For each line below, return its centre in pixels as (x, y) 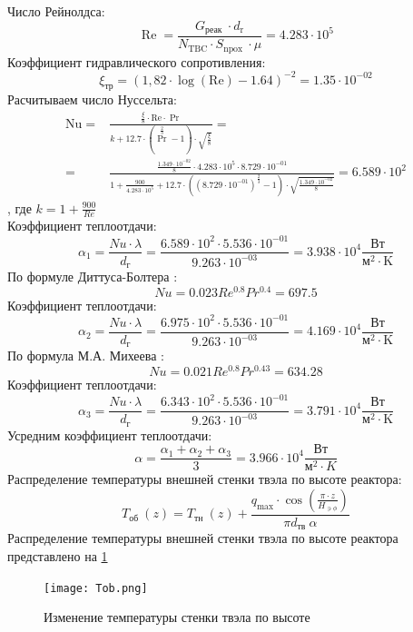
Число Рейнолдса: (56, 11)
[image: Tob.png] (96, 588)
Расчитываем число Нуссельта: (92, 99)
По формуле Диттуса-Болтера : (93, 276)
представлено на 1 (58, 555)
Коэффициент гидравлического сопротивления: (137, 61)
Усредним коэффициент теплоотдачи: (110, 434)
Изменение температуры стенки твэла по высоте (177, 617)
